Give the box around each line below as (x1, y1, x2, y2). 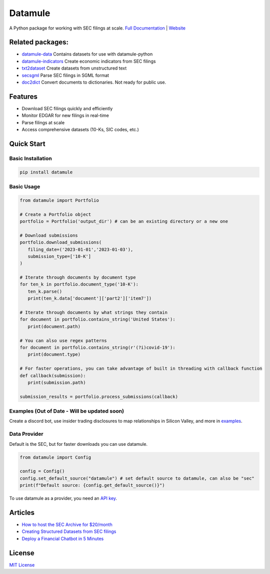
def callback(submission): (19, 373, 86, 378)
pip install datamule (19, 169, 73, 175)
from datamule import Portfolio (19, 197, 99, 203)
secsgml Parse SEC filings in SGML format (21, 72, 109, 78)
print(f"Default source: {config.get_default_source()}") (19, 482, 165, 488)
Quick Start (9, 139, 45, 148)
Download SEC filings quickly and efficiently (21, 105, 113, 111)
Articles (9, 508, 35, 517)
